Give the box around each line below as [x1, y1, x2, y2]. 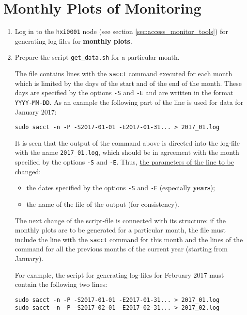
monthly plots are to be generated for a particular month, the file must [15, 225, 226, 235]
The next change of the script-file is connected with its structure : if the [15, 215, 226, 225]
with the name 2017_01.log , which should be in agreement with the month [15, 147, 239, 157]
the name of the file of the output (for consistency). [26, 199, 179, 209]
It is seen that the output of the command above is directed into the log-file [15, 137, 240, 148]
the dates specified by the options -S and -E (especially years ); [26, 182, 215, 193]
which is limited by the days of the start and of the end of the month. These [15, 78, 242, 88]
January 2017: [15, 106, 57, 116]
